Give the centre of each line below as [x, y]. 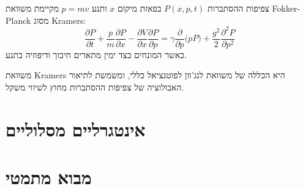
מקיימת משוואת [32, 8]
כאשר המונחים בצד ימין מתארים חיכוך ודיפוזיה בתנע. [96, 54]
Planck [18, 20]
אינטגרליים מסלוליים [76, 129]
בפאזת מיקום [140, 8]
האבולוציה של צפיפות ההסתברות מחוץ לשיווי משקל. [95, 87]
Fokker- [286, 8]
